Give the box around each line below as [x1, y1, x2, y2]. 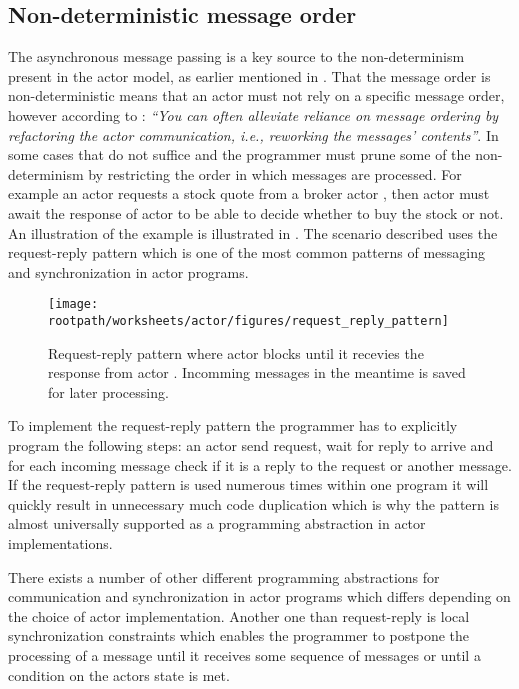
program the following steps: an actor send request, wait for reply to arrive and [8, 435, 494, 456]
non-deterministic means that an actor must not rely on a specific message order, [8, 85, 505, 106]
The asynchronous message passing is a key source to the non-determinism [8, 46, 465, 67]
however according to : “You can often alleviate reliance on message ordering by [8, 104, 499, 125]
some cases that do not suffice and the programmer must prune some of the [8, 144, 471, 165]
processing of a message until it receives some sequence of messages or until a [8, 644, 481, 665]
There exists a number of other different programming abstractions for [8, 566, 440, 587]
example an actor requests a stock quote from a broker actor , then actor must [8, 183, 490, 204]
